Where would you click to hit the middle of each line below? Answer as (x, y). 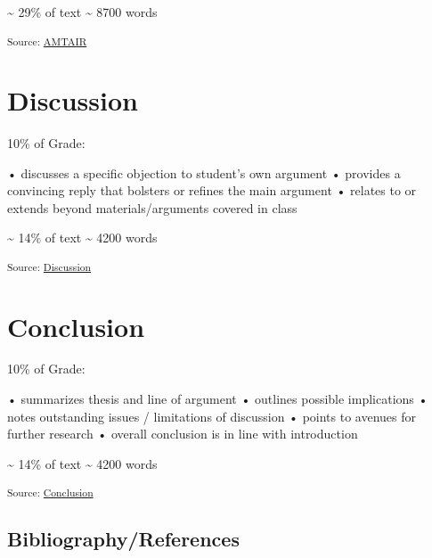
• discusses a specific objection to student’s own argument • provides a (204, 172)
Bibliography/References (123, 539)
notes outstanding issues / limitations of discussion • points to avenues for (212, 416)
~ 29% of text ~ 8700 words (82, 12)
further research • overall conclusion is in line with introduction (183, 434)
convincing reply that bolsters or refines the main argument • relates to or (212, 190)
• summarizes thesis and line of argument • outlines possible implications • (218, 399)
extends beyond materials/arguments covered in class (152, 207)
